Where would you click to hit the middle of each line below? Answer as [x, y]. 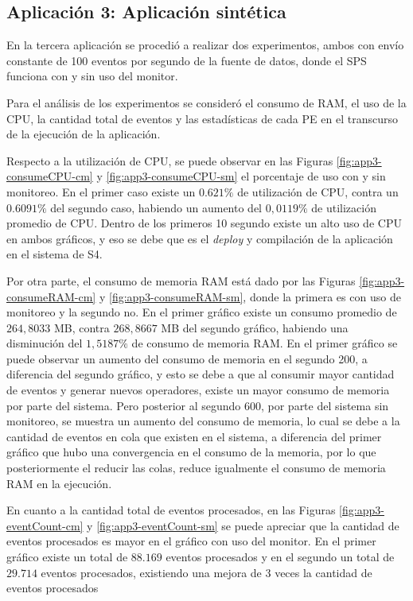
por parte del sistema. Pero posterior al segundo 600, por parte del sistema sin [198, 405]
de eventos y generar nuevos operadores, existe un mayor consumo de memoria [198, 390]
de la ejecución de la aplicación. [84, 134]
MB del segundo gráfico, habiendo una [255, 327]
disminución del [45, 343]
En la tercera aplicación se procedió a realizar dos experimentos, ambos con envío [205, 45]
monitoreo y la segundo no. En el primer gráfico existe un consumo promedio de [202, 312]
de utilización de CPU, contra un [318, 191]
